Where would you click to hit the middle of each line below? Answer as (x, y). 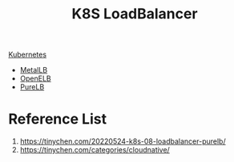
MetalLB (34, 70)
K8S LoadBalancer (135, 14)
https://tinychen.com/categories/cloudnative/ (95, 150)
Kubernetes (27, 55)
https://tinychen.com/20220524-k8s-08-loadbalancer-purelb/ (123, 141)
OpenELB (35, 79)
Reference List (57, 119)
